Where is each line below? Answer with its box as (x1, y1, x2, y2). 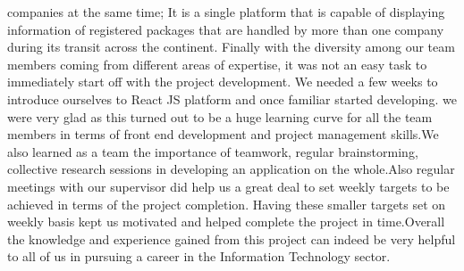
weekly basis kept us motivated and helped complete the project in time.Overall (7, 212, 445, 231)
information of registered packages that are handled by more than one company (7, 20, 444, 38)
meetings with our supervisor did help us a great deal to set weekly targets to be (7, 177, 450, 195)
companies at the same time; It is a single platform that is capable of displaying (7, 3, 445, 21)
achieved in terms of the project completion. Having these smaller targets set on (7, 194, 446, 213)
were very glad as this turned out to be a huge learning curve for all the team (7, 107, 433, 126)
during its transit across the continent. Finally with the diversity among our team (7, 37, 455, 56)
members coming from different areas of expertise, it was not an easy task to (7, 54, 427, 73)
